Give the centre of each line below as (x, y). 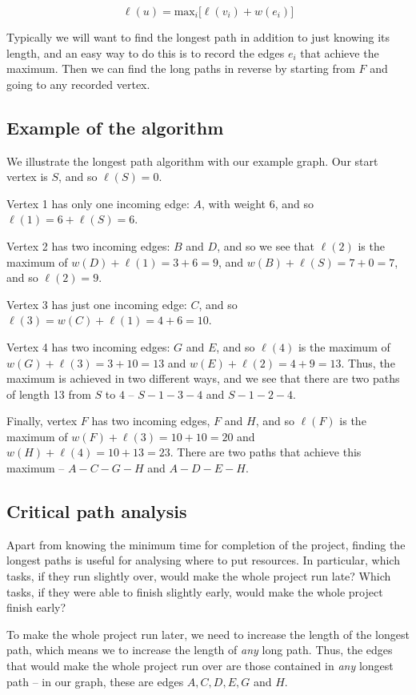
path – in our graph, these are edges (95, 681)
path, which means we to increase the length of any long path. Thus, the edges (200, 650)
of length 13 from (49, 394)
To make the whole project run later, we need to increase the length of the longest (208, 634)
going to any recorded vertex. (78, 84)
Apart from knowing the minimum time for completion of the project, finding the (206, 544)
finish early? (36, 607)
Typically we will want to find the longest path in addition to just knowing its (198, 37)
